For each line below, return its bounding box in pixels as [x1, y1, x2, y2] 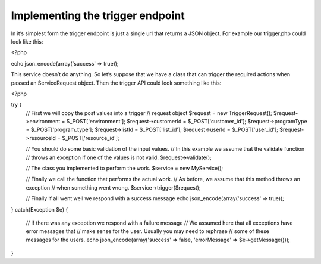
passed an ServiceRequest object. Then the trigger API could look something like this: [11, 79, 222, 86]
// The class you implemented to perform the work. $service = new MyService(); [26, 164, 223, 172]
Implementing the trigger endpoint [11, 9, 185, 22]
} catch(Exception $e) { [11, 206, 68, 213]
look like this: [11, 38, 43, 45]
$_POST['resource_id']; [62, 134, 119, 141]
